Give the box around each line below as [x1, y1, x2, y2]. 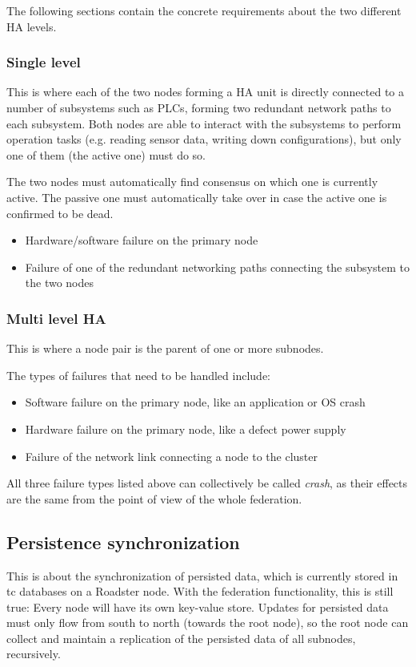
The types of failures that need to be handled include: [6, 366, 270, 383]
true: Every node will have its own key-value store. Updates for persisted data [6, 598, 389, 615]
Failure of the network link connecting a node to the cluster [25, 447, 318, 464]
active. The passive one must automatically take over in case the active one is [6, 188, 387, 205]
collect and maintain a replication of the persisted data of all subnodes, [6, 629, 356, 646]
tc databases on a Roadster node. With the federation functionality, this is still [6, 583, 394, 600]
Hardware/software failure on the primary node [25, 232, 258, 249]
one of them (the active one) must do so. [6, 146, 206, 163]
